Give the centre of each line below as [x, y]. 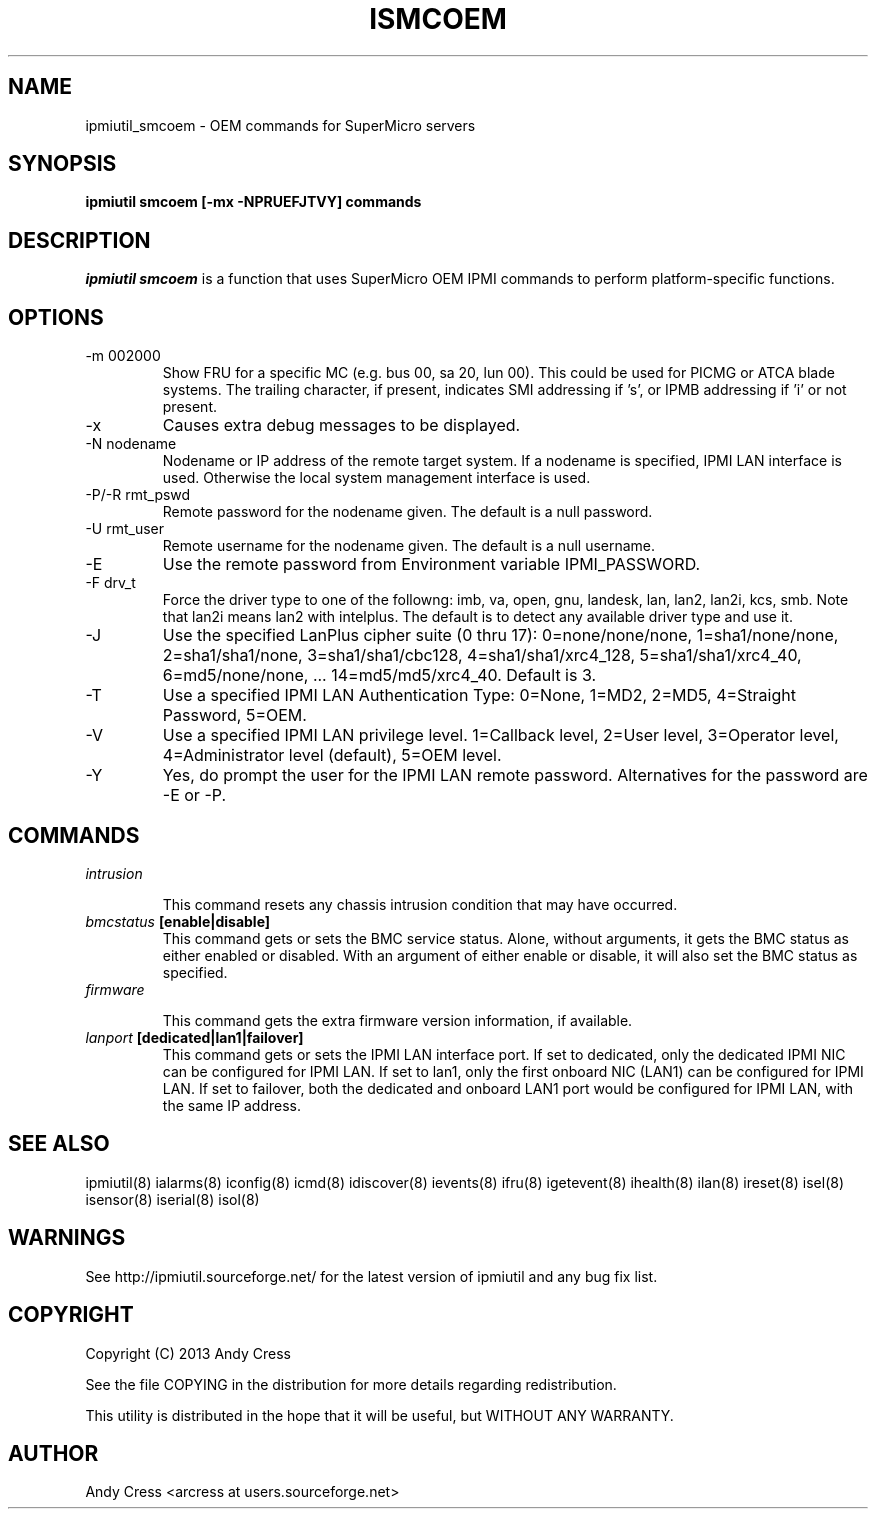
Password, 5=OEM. [234, 715]
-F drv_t [110, 583]
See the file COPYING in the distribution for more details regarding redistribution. [351, 1384]
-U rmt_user [125, 529]
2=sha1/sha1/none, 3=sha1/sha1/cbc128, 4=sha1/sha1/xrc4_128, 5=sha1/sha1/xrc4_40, [482, 655]
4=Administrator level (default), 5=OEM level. [332, 755]
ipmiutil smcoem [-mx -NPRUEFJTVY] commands [253, 202]
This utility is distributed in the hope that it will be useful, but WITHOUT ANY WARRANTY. [379, 1415]
